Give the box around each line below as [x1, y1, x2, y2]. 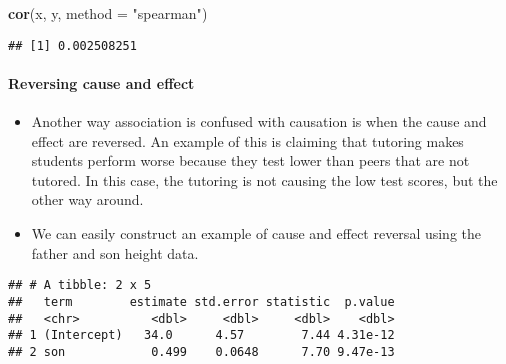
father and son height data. [31, 242, 199, 263]
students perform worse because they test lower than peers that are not [31, 150, 470, 171]
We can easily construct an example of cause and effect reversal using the [31, 223, 482, 244]
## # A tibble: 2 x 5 [8, 278, 152, 293]
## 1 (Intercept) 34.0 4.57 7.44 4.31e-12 [8, 328, 395, 343]
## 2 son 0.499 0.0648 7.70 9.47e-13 [8, 344, 395, 359]
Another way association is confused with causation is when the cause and [31, 111, 487, 132]
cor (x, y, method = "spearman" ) [8, 3, 208, 23]
